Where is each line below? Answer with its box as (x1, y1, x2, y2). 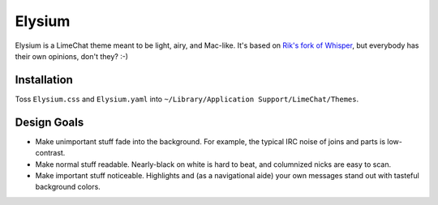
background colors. (35, 182, 101, 192)
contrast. (35, 148, 66, 158)
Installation (15, 73, 73, 87)
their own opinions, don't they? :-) (15, 51, 129, 61)
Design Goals (15, 115, 84, 129)
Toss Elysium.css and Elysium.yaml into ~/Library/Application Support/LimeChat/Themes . (15, 94, 359, 104)
